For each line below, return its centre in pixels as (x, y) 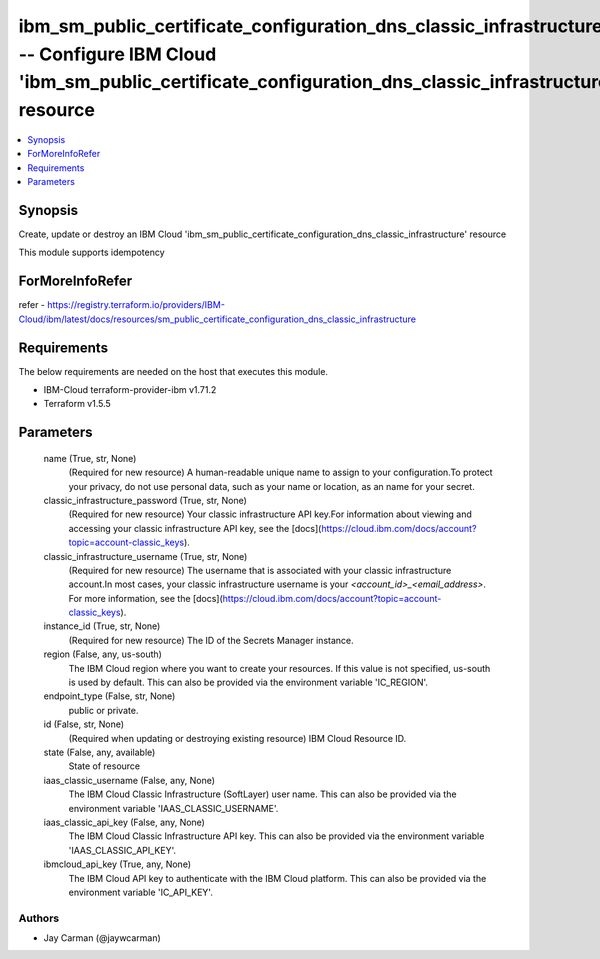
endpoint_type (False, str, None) (109, 696)
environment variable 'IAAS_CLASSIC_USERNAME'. (173, 808)
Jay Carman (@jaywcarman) (102, 938)
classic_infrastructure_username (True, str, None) (145, 556)
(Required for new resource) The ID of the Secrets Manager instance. (211, 640)
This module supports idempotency (91, 252)
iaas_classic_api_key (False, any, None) (124, 822)
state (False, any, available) (99, 752)
